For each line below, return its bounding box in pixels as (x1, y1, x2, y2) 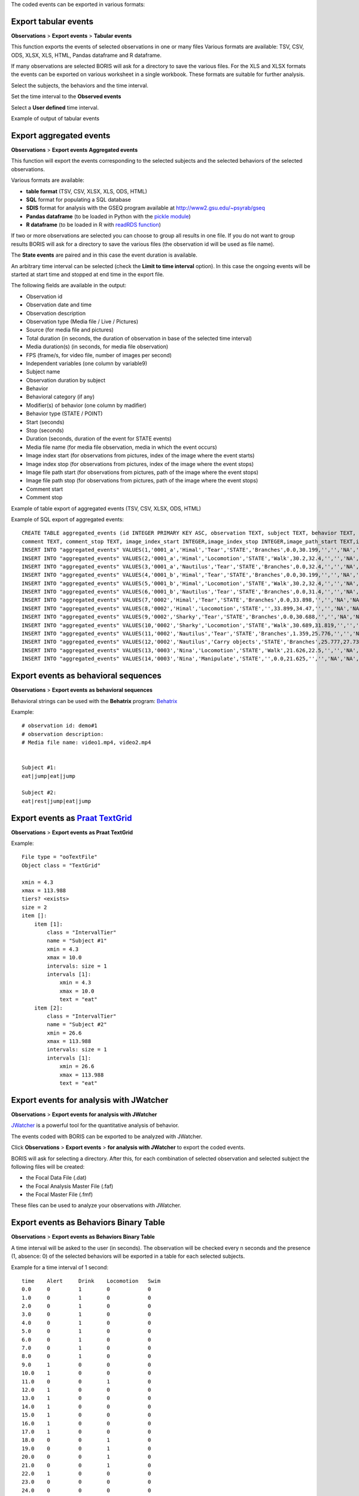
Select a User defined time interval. (11, 104, 99, 111)
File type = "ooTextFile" (22, 853, 98, 860)
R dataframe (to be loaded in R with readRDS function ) (26, 221, 162, 229)
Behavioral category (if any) (26, 393, 95, 400)
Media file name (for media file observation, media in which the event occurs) (26, 443, 218, 451)
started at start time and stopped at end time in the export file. (11, 271, 165, 278)
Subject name (26, 368, 60, 375)
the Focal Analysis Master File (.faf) (26, 1182, 114, 1190)
